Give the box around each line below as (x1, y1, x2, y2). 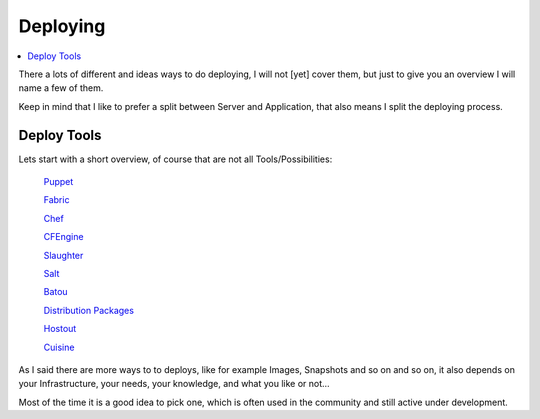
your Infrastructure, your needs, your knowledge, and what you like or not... (18, 378, 330, 390)
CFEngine (43, 231, 84, 243)
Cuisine (43, 341, 75, 353)
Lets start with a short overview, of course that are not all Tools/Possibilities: (18, 153, 333, 165)
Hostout (43, 323, 77, 335)
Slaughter (43, 249, 84, 261)
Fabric (43, 194, 70, 206)
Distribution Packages (43, 304, 135, 316)
